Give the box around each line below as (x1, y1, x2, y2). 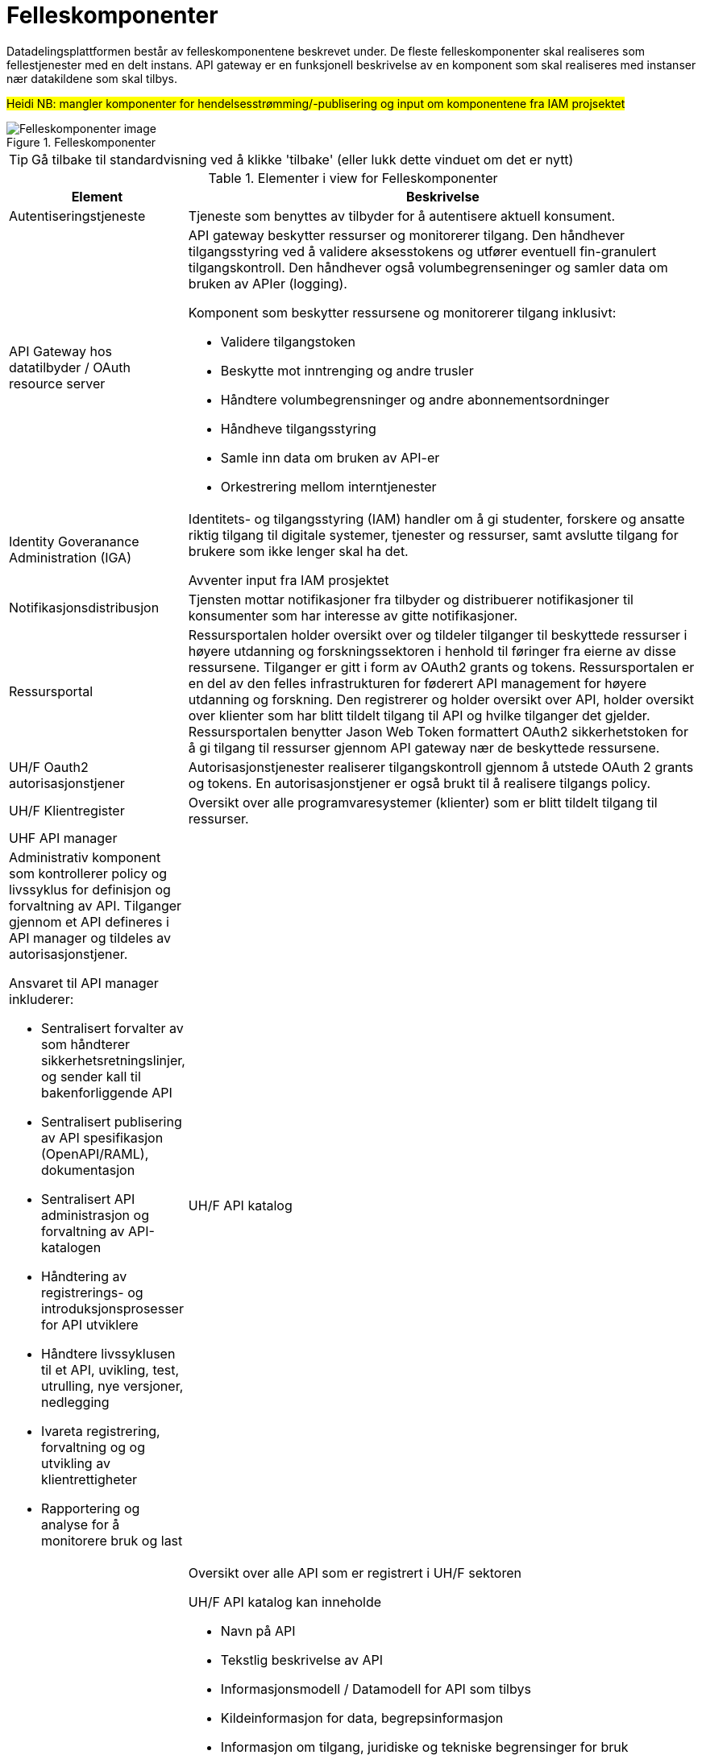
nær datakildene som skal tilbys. (6, 71, 178, 85)
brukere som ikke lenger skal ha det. (188, 542, 409, 559)
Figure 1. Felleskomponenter (6, 135, 156, 149)
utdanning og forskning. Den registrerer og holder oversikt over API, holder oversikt (188, 691, 694, 707)
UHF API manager (9, 829, 118, 846)
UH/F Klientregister (9, 802, 125, 819)
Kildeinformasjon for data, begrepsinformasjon (220, 1709, 504, 1726)
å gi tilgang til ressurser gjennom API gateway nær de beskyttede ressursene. (188, 739, 660, 756)
